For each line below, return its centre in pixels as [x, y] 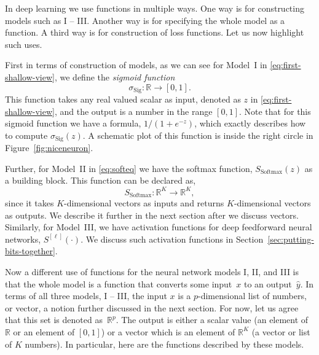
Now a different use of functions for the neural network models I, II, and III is [152, 271]
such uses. [24, 44]
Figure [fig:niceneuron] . [49, 148]
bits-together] [30, 251]
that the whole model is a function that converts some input [119, 283]
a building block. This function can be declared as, [100, 180]
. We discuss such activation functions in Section [172, 239]
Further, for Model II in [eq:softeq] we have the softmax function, [129, 168]
